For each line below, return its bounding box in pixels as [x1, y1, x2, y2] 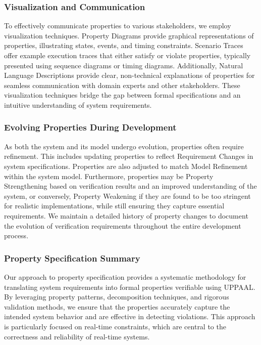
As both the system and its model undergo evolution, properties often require [4, 141, 244, 151]
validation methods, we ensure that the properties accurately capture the [4, 301, 230, 312]
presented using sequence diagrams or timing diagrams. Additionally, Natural [4, 60, 243, 70]
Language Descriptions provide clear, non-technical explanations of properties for [4, 70, 255, 80]
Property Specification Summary [4, 251, 140, 264]
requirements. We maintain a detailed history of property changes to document [4, 210, 248, 221]
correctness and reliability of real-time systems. [4, 331, 150, 341]
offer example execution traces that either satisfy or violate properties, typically [4, 50, 251, 60]
